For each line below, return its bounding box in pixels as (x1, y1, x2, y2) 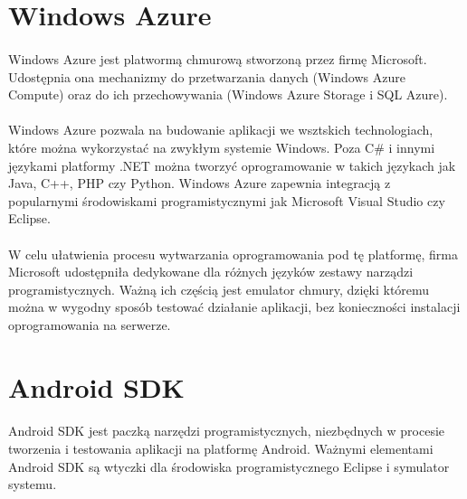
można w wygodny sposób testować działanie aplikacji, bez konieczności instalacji (8, 297, 461, 316)
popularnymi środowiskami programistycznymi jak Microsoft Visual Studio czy (8, 191, 445, 210)
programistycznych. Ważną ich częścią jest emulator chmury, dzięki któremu (8, 279, 430, 298)
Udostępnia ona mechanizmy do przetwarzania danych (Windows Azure (8, 67, 405, 86)
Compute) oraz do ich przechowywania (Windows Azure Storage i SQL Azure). (8, 85, 448, 104)
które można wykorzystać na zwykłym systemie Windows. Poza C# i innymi (8, 137, 435, 156)
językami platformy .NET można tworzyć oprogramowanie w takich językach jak (8, 155, 456, 174)
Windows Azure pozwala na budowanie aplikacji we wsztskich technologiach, (8, 120, 434, 139)
